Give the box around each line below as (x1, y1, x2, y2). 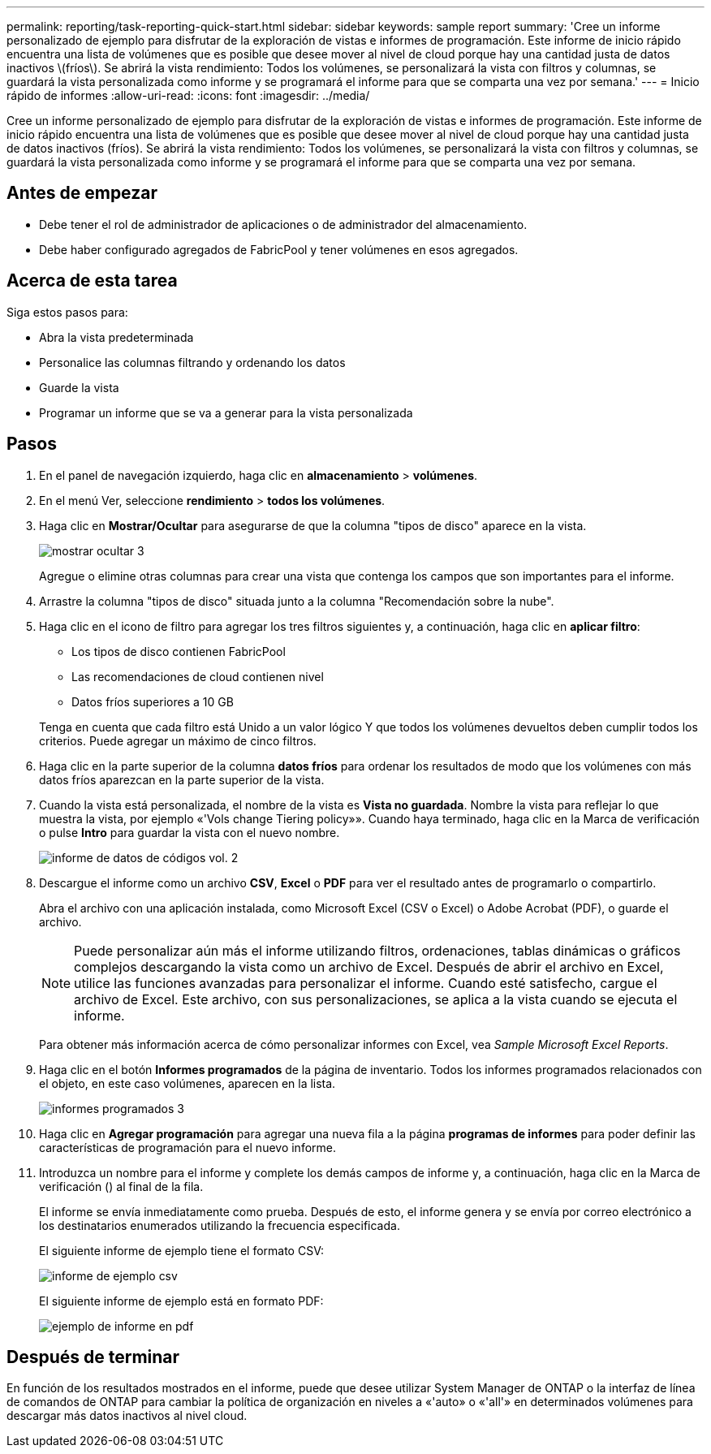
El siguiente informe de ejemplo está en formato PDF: (39, 1293, 324, 1308)
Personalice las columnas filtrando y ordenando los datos (39, 355, 346, 369)
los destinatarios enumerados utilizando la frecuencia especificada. (39, 1218, 400, 1232)
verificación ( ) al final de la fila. (39, 1179, 204, 1193)
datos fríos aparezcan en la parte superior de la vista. (39, 772, 325, 787)
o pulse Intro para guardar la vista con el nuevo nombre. (39, 825, 340, 839)
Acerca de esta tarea (6, 270, 178, 291)
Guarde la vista (39, 380, 119, 395)
